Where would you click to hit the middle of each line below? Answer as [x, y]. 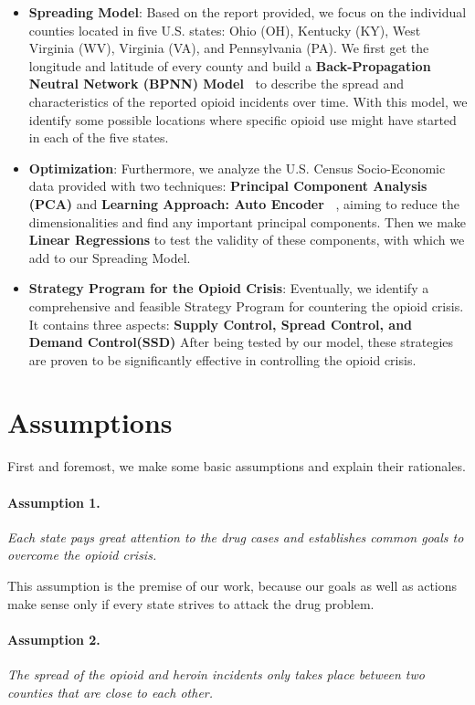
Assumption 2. [54, 639]
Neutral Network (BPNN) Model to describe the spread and [216, 84]
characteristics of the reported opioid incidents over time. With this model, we [248, 101]
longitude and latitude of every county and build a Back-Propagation [230, 65]
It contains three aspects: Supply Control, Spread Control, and [221, 324]
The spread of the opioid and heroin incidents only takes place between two [216, 673]
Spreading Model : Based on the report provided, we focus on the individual [248, 12]
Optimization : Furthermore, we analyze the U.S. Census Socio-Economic [237, 168]
